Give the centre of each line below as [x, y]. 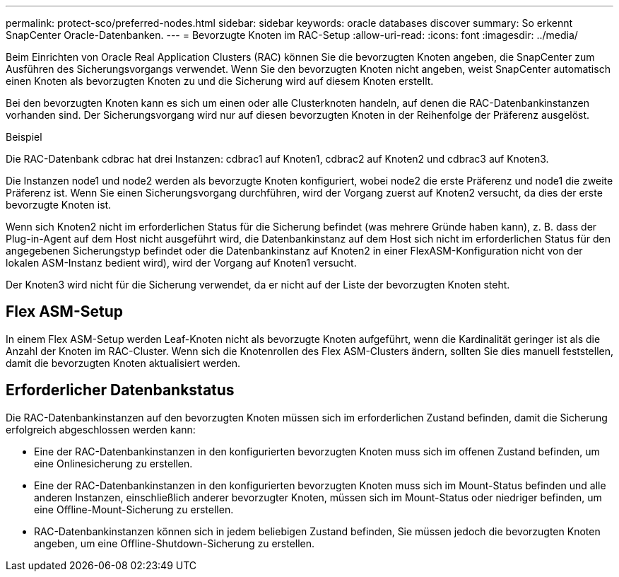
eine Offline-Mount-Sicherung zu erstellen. [134, 509]
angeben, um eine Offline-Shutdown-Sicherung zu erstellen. [175, 543]
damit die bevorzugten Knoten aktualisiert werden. [123, 363]
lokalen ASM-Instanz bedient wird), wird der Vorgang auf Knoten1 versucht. [181, 263]
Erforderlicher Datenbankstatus [120, 390]
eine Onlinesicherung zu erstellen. [113, 463]
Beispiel [24, 137]
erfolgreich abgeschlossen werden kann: [101, 429]
